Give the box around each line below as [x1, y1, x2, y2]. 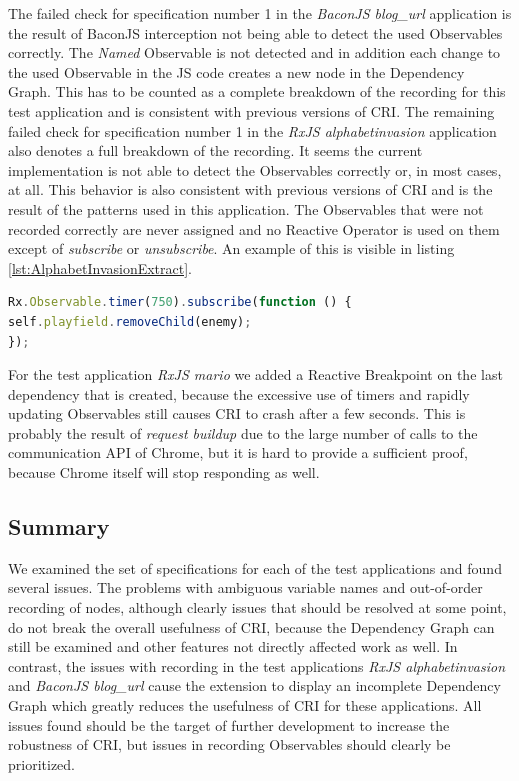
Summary [8, 511, 110, 542]
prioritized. [8, 753, 75, 774]
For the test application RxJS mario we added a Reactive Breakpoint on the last [8, 364, 503, 385]
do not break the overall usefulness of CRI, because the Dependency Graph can [8, 616, 495, 637]
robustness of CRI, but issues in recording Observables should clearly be [8, 734, 451, 755]
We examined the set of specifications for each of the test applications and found [8, 557, 502, 578]
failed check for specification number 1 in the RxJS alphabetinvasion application [8, 120, 497, 141]
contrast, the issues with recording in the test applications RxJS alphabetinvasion [8, 655, 506, 676]
